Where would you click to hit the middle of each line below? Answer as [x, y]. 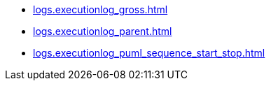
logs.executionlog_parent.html [103, 31]
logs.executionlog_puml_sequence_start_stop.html [149, 53]
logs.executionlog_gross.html [100, 9]
